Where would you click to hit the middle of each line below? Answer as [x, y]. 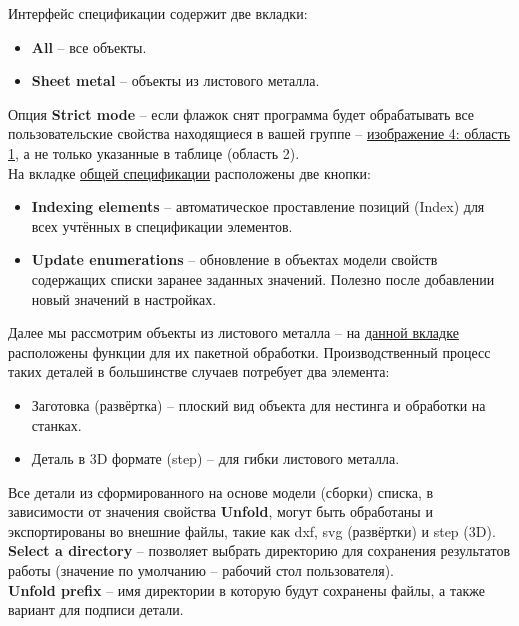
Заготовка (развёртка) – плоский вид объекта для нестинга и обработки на [258, 404]
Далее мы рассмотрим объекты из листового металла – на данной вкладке [233, 332]
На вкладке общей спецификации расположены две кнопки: [189, 172]
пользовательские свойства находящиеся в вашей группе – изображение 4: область [259, 133]
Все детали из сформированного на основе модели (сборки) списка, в [221, 491]
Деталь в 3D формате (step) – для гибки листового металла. [215, 458]
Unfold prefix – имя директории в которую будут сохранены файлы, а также [246, 589]
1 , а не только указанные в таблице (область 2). [154, 152]
